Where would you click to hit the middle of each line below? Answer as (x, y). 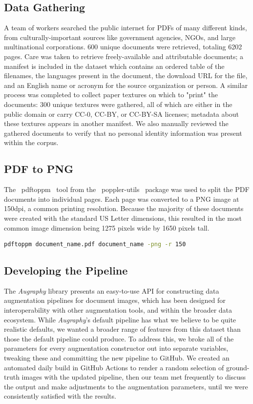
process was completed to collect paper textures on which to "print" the (111, 95)
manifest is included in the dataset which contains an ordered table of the (114, 66)
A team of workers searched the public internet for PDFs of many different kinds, (126, 28)
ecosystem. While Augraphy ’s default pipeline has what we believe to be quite (120, 319)
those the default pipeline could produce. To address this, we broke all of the (119, 338)
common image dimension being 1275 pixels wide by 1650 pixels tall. (107, 227)
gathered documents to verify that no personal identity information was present (123, 133)
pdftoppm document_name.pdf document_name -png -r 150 (95, 245)
